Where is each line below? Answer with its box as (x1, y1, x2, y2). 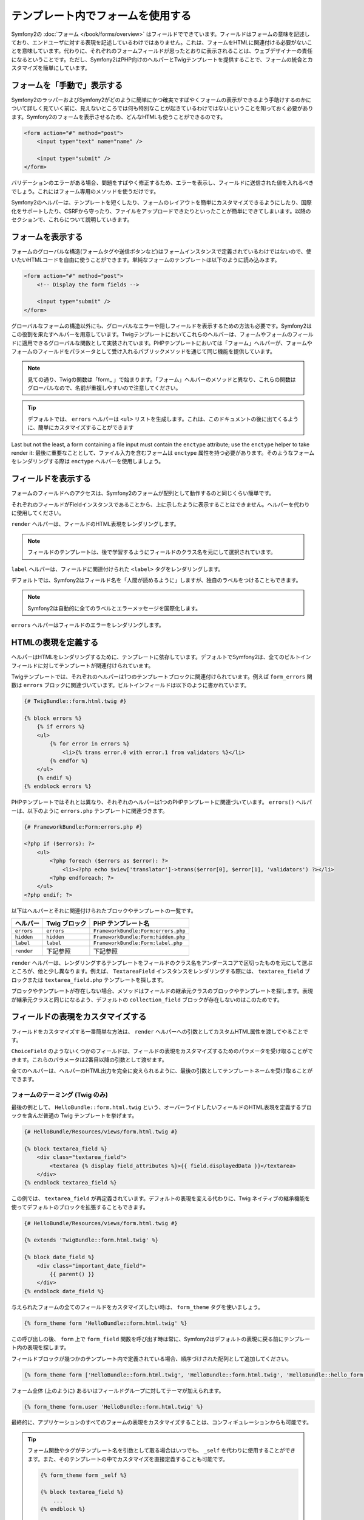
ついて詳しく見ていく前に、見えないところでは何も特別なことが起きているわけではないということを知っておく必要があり (11, 105, 314, 112)
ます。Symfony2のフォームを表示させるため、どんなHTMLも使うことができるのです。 (11, 113, 226, 120)
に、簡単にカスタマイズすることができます (27, 424, 134, 431)
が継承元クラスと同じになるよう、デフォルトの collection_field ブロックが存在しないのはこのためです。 (11, 996, 283, 1003)
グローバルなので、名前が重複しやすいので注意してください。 (27, 384, 181, 392)
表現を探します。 (27, 1344, 70, 1351)
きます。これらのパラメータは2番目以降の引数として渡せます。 (11, 1055, 167, 1063)
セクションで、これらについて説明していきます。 (11, 216, 133, 223)
